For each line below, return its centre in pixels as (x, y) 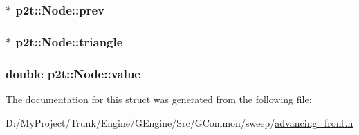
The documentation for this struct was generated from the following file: (159, 99)
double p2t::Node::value (73, 73)
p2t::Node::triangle (69, 41)
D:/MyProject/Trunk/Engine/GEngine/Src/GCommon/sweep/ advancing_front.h (179, 122)
